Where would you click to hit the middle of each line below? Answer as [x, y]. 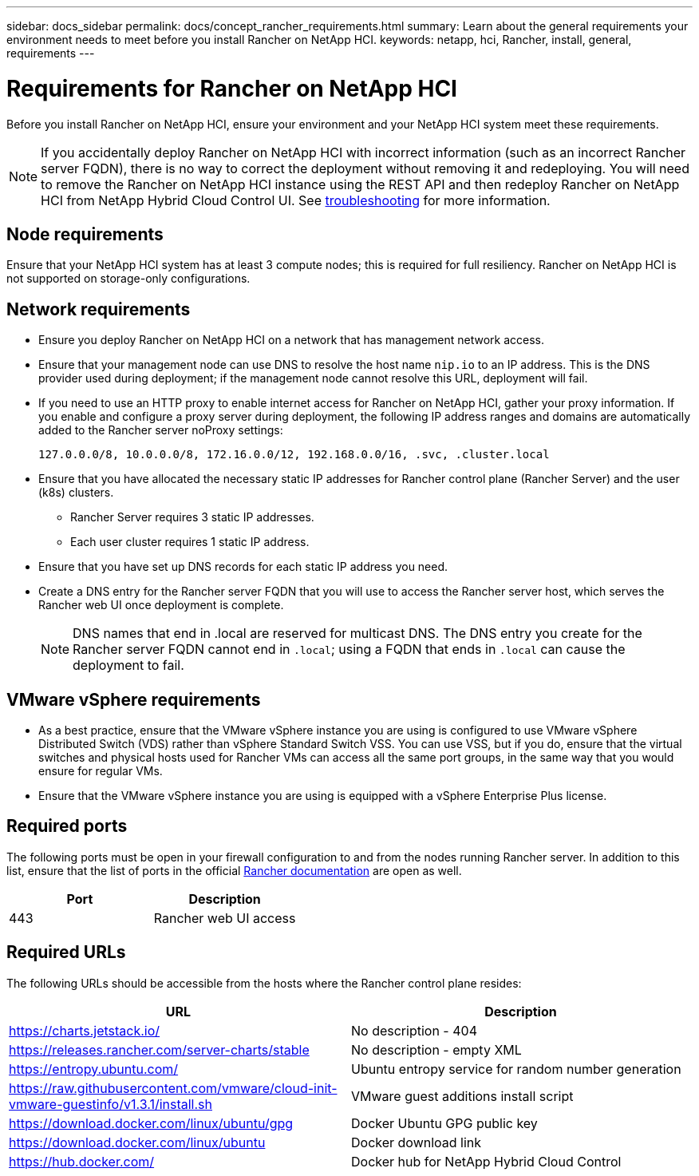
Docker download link [417, 1142]
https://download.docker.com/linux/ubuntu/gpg [151, 1123]
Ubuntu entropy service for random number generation [516, 1069]
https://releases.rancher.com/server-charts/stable [159, 1049]
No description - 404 [414, 1030]
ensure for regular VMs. [101, 771]
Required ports [67, 826]
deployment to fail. [128, 665]
